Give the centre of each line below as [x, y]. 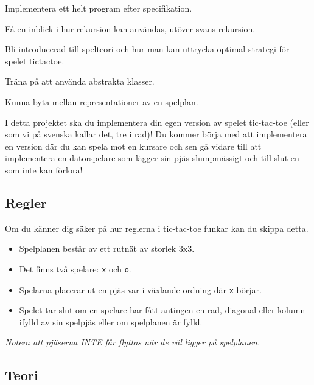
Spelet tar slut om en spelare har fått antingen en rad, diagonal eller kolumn [162, 310]
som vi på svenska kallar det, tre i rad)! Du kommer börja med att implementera [156, 134]
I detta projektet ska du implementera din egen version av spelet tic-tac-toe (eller [157, 122]
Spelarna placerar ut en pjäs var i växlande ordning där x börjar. [140, 289]
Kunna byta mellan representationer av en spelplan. [102, 101]
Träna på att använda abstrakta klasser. [80, 81]
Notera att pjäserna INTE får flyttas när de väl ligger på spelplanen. [133, 342]
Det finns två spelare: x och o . [75, 269]
